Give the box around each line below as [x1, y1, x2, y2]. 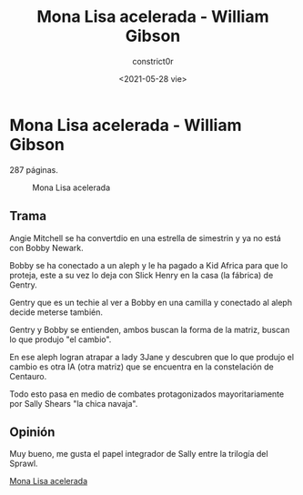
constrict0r [131, 56, 175, 66]
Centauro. [9, 370, 47, 381]
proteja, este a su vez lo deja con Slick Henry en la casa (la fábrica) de [9, 269, 274, 280]
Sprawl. [9, 458, 38, 470]
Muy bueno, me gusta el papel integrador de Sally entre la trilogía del [9, 449, 268, 460]
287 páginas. [9, 164, 59, 175]
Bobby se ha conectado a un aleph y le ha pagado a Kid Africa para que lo [9, 259, 288, 270]
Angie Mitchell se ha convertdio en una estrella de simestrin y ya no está [9, 232, 282, 243]
